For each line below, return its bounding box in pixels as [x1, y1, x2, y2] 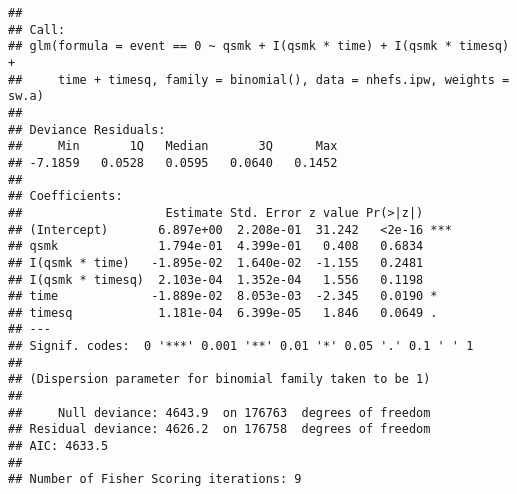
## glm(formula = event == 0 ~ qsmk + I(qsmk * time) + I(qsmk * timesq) [8, 39, 510, 54]
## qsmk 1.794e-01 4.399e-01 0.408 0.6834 [8, 239, 424, 254]
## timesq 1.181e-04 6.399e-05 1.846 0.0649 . [8, 305, 438, 320]
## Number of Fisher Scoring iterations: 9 [8, 472, 302, 487]
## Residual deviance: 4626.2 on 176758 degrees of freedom [8, 422, 431, 437]
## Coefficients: [8, 189, 123, 204]
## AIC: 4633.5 [8, 439, 109, 454]
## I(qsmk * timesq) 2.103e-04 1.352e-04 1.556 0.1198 [8, 272, 424, 287]
